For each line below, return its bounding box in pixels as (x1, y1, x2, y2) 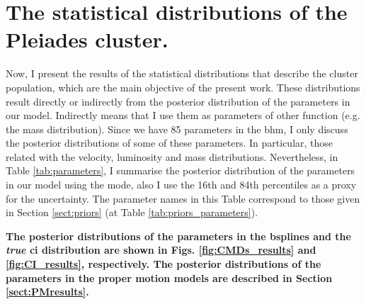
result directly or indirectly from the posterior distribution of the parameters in (6, 94, 350, 108)
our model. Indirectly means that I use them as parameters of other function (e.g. (6, 108, 360, 123)
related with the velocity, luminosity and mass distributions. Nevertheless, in (6, 149, 338, 164)
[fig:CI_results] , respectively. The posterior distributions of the (6, 257, 321, 271)
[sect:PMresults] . (6, 284, 89, 299)
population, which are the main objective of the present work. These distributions (6, 79, 360, 94)
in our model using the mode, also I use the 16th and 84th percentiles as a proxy (6, 177, 357, 192)
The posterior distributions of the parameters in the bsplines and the (6, 228, 351, 243)
